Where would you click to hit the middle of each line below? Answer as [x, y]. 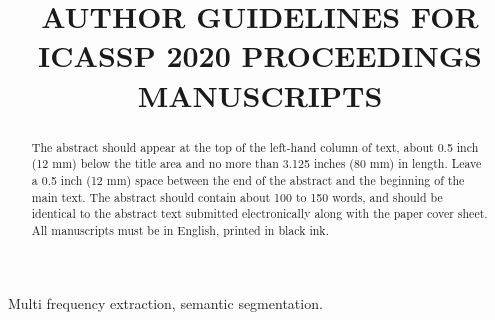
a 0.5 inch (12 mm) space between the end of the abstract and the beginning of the [248, 179]
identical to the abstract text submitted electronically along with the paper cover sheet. [259, 213]
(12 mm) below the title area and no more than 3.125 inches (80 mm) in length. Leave [256, 163]
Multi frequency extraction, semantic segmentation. [165, 303]
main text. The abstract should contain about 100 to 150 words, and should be [237, 196]
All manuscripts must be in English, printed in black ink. [180, 229]
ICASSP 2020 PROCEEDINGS [260, 55]
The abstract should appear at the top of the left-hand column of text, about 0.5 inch [255, 146]
